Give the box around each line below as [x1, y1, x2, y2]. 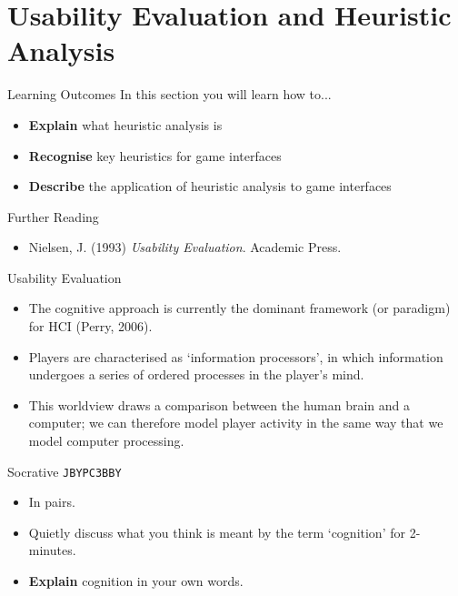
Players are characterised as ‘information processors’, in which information [28, 347, 443, 366]
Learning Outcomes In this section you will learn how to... [7, 85, 332, 104]
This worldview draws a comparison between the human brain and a [28, 395, 411, 414]
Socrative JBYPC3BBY [7, 461, 122, 480]
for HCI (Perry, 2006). [28, 317, 153, 336]
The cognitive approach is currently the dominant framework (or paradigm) [28, 298, 451, 318]
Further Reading [7, 207, 99, 226]
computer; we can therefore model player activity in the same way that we [28, 413, 443, 432]
